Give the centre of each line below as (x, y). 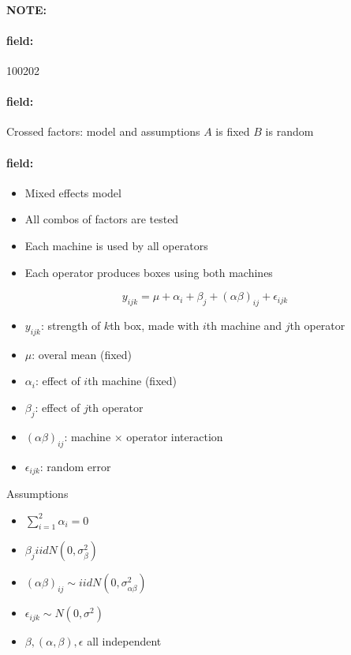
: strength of (71, 325)
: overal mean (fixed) (82, 354)
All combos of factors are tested (102, 219)
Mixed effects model (73, 192)
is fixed (233, 131)
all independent (124, 641)
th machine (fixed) (132, 381)
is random (289, 131)
